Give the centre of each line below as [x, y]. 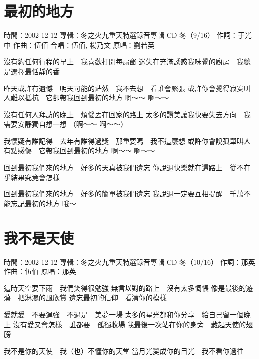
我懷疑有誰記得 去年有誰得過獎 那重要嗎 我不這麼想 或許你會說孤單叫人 [127, 140]
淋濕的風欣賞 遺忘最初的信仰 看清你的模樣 [96, 298]
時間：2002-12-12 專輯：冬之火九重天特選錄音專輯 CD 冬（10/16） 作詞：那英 [129, 261]
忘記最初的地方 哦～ [43, 203]
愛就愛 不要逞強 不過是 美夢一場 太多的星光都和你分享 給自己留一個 [124, 314]
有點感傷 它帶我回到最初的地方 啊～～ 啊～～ [80, 150]
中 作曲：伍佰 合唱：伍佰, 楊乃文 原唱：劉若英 [79, 45]
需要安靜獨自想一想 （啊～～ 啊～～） [66, 124]
